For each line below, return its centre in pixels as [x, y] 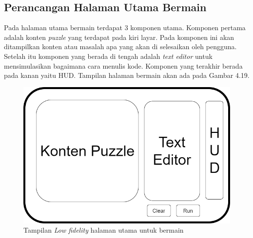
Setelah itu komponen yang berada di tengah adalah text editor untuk [108, 56]
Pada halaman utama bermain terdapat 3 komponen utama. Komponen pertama [125, 27]
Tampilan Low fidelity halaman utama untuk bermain [104, 230]
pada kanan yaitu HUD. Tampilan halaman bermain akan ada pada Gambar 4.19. [127, 75]
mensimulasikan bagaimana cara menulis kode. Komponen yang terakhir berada [123, 65]
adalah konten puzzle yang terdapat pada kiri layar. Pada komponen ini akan [119, 37]
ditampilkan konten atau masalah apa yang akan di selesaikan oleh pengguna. [120, 46]
